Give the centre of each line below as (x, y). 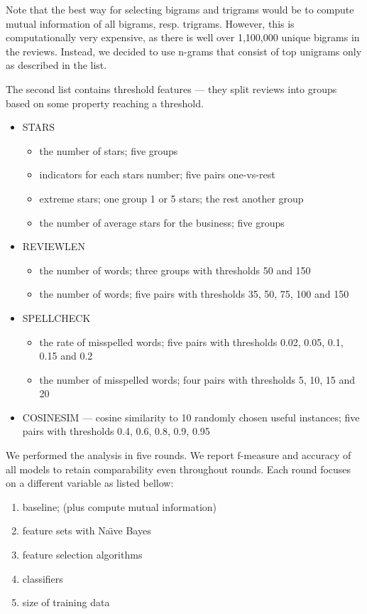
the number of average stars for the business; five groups (162, 222)
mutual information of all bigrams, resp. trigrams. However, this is (150, 23)
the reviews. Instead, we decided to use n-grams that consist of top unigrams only (184, 51)
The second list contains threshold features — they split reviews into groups (171, 88)
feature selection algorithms (82, 555)
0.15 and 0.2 (66, 356)
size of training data (66, 602)
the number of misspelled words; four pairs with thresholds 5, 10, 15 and (197, 379)
